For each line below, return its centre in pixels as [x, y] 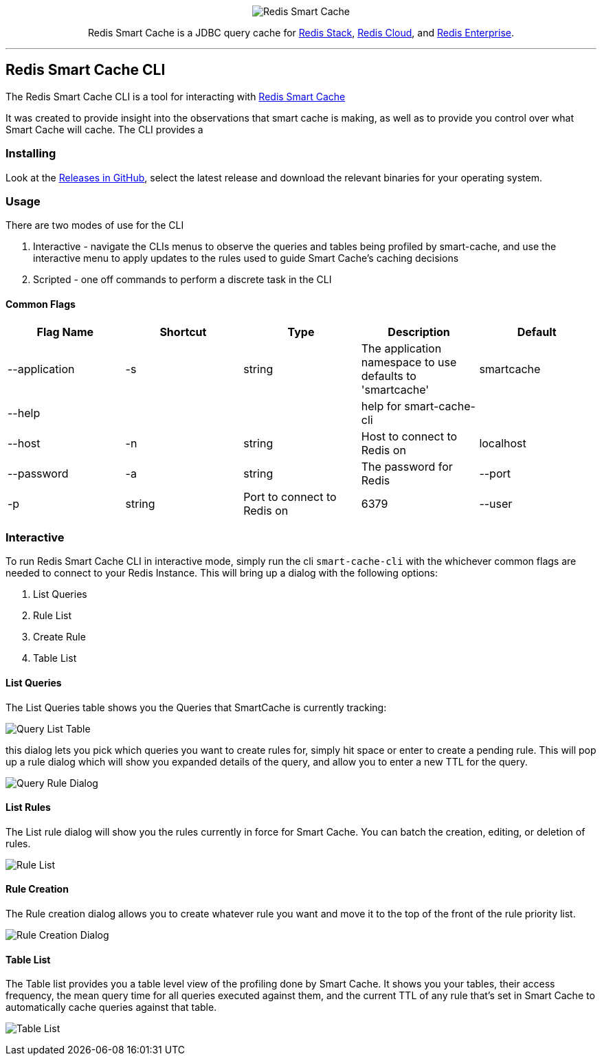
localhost [503, 443]
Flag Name [65, 332]
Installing [31, 154]
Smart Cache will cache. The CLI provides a [104, 129]
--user [496, 503]
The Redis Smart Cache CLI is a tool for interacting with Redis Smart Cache [176, 96]
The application [401, 348]
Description [419, 332]
